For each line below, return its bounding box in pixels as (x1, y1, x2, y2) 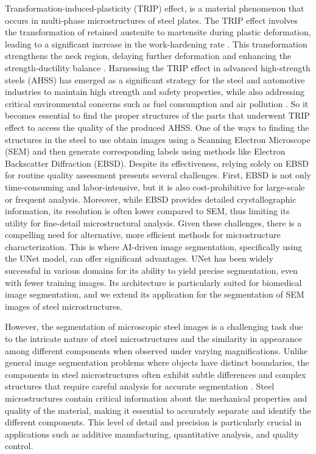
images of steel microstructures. (5, 299, 122, 312)
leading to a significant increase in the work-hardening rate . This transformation (5, 37, 307, 50)
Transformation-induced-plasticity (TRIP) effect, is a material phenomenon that (5, 2, 304, 14)
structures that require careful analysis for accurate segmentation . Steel (5, 380, 275, 393)
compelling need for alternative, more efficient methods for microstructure (5, 228, 281, 241)
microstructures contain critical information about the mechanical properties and (5, 392, 307, 404)
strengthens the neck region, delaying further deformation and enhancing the (5, 49, 292, 62)
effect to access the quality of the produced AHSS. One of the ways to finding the (5, 120, 309, 133)
